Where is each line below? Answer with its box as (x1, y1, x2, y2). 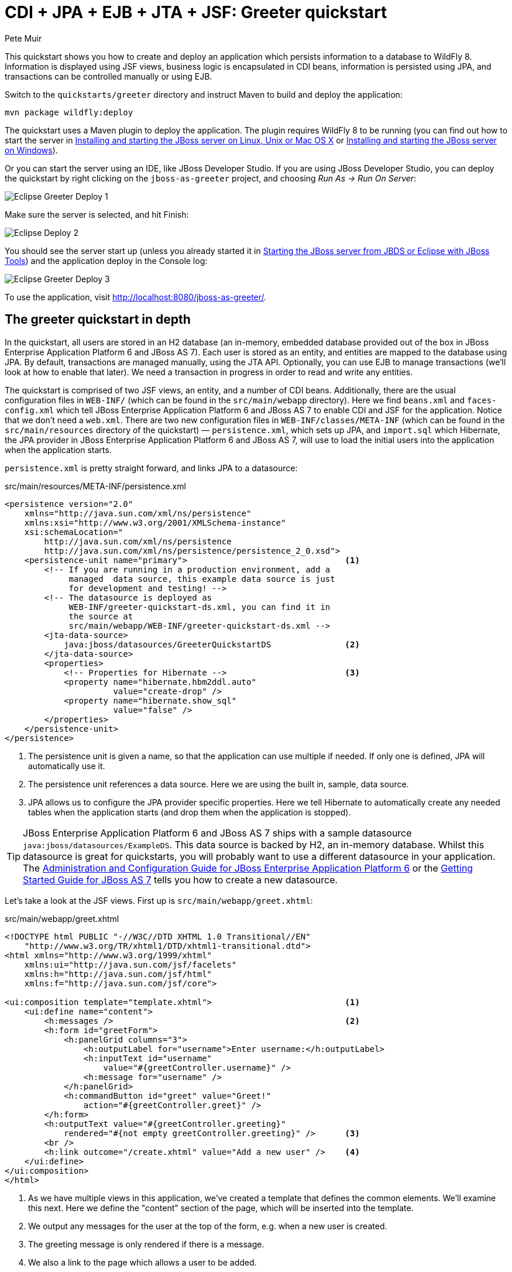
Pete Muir (5, 33, 42, 43)
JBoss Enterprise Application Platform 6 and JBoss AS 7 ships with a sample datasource (23, 827, 412, 839)
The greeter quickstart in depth (5, 312, 191, 327)
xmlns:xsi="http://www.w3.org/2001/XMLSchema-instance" (24, 517, 286, 527)
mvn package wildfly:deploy (5, 107, 133, 117)
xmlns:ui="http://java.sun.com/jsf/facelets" (24, 959, 237, 969)
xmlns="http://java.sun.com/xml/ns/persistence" (24, 508, 252, 518)
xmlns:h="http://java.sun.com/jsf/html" (24, 969, 212, 979)
